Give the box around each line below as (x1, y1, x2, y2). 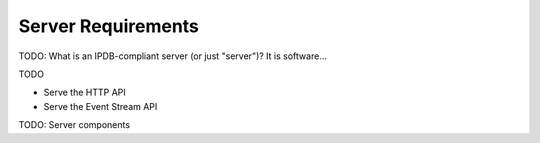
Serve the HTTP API (43, 86, 127, 99)
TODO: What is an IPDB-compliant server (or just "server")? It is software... (18, 50, 327, 62)
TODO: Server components (18, 119, 130, 131)
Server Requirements (18, 15, 200, 37)
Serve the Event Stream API (43, 100, 158, 112)
